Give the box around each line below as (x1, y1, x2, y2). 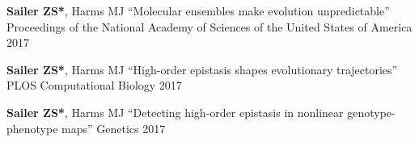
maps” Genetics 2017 (61, 119, 166, 136)
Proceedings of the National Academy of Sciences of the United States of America (6, 18, 413, 35)
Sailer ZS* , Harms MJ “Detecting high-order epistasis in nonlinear (6, 103, 344, 120)
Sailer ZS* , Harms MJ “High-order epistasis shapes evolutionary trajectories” (6, 61, 398, 77)
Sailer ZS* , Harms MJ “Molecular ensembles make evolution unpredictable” (6, 2, 390, 19)
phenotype (6, 119, 58, 136)
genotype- (347, 103, 396, 120)
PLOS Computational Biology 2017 (6, 77, 182, 94)
